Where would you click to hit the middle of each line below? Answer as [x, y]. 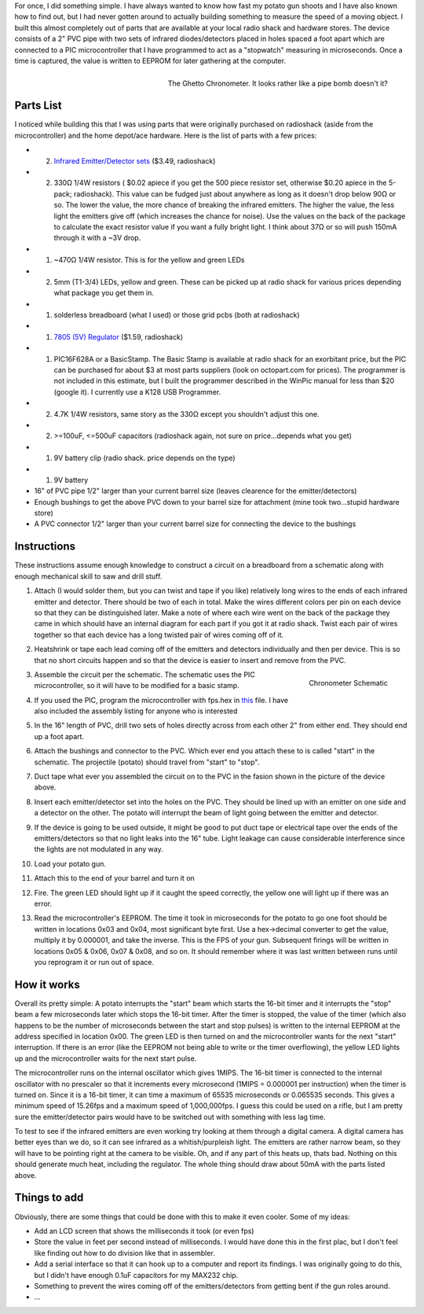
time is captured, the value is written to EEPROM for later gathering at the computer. [150, 61]
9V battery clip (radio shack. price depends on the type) [144, 458]
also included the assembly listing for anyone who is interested [136, 711]
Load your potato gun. [70, 863]
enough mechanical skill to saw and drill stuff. [88, 576]
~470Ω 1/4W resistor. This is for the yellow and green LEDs [149, 260]
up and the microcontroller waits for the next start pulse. [106, 1058]
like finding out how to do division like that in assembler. [124, 1253]
